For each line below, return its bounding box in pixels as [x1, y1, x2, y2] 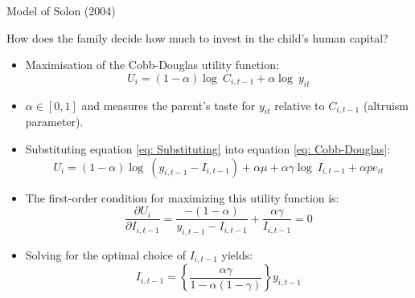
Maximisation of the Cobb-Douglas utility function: [25, 56, 279, 73]
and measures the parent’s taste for [81, 96, 256, 113]
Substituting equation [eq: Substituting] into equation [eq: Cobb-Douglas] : [25, 140, 391, 157]
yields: [221, 247, 253, 263]
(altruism [363, 96, 409, 113]
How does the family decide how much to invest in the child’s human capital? [6, 29, 388, 46]
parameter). [25, 113, 84, 130]
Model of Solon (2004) [6, 2, 116, 18]
